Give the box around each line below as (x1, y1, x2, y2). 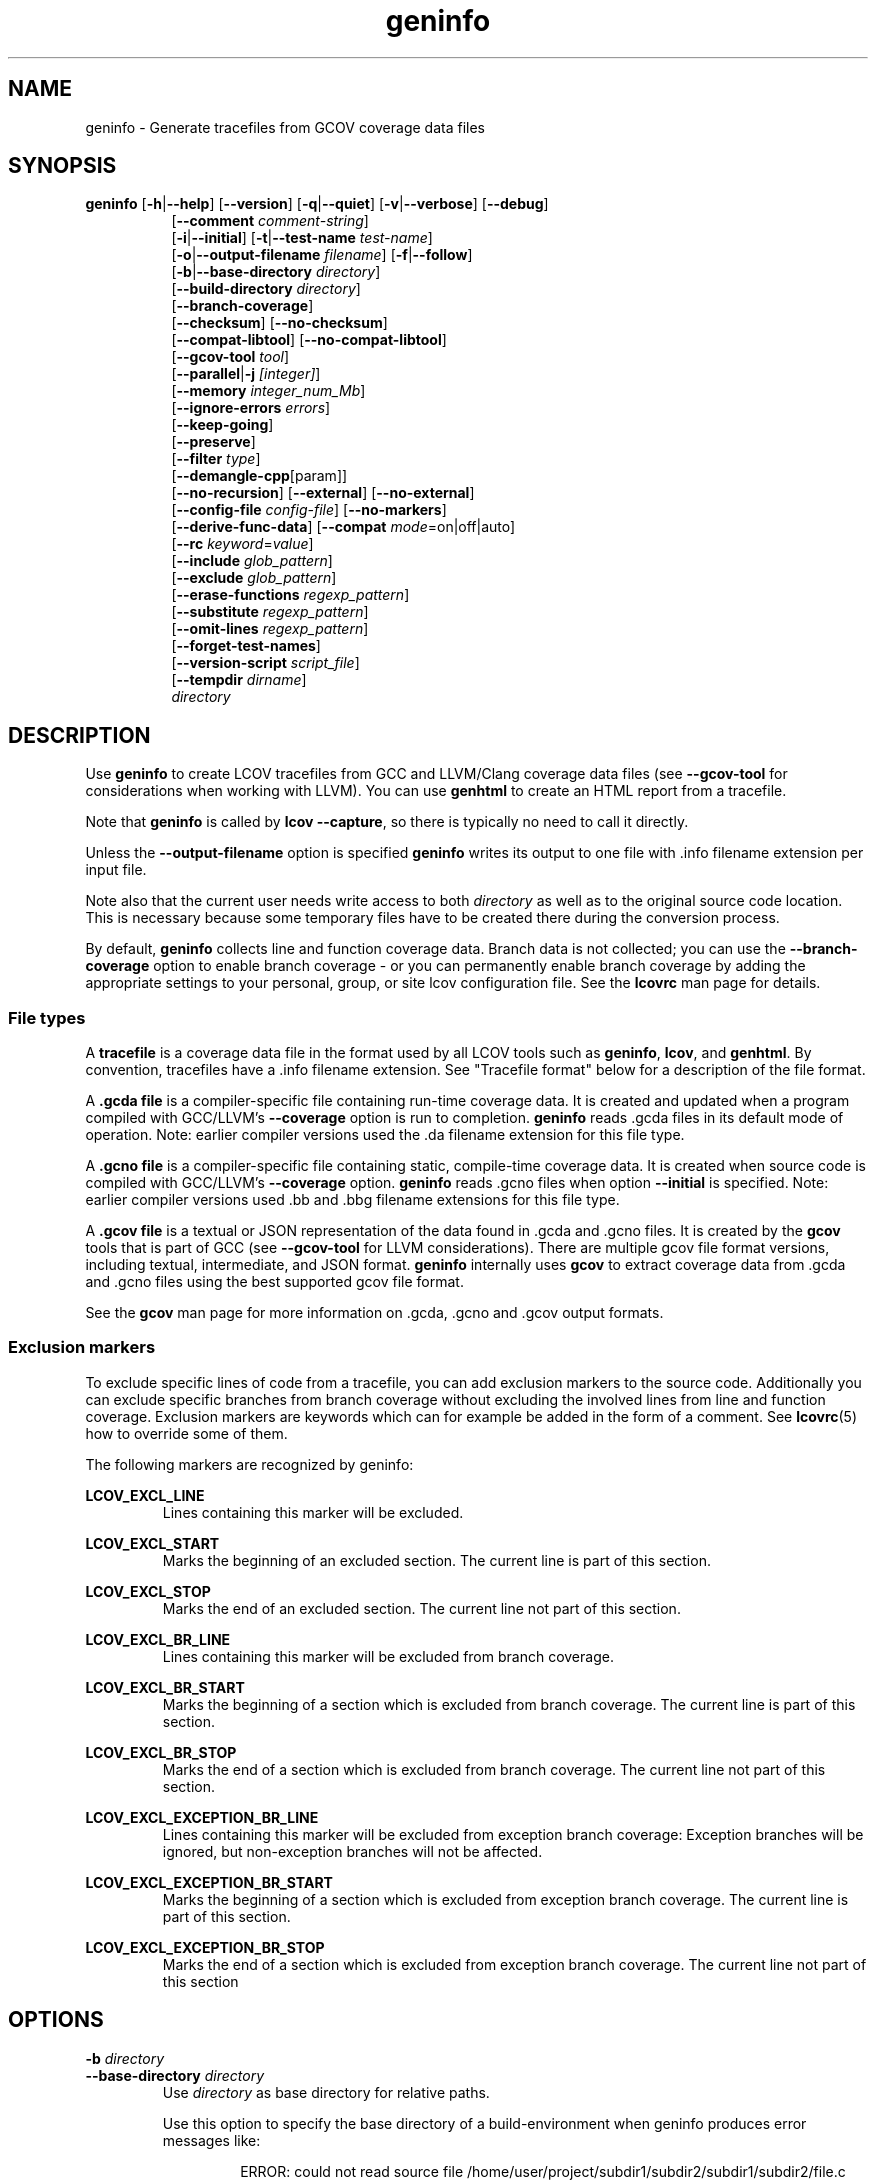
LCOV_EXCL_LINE (85, 1486, 205, 1504)
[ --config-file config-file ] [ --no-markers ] (171, 501, 447, 519)
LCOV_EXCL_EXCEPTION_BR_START (85, 1873, 333, 1891)
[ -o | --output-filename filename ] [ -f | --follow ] (171, 246, 473, 264)
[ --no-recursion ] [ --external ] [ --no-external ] (171, 484, 475, 502)
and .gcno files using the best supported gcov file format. (85, 1273, 464, 1291)
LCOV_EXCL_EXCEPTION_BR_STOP (85, 1938, 325, 1956)
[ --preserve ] (171, 433, 256, 451)
